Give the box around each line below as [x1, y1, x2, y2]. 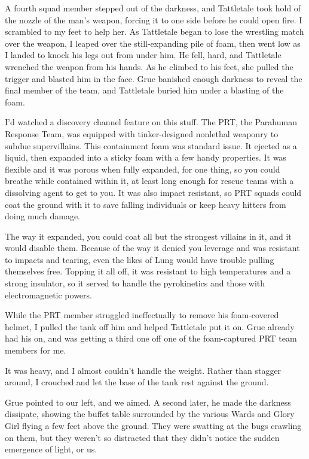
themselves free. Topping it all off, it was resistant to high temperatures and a [5, 265, 291, 277]
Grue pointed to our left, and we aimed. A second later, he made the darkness [5, 395, 291, 408]
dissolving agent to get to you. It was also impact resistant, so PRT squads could [5, 186, 302, 198]
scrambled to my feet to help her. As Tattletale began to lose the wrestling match [5, 25, 304, 38]
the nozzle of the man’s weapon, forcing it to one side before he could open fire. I [5, 13, 302, 26]
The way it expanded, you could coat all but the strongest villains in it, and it [5, 230, 292, 242]
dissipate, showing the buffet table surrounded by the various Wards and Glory [5, 407, 295, 420]
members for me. [5, 344, 66, 357]
